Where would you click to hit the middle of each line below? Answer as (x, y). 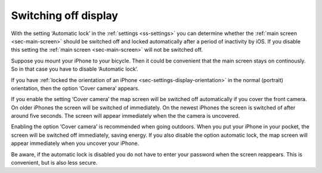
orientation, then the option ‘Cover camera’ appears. (75, 88)
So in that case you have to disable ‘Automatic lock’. (75, 69)
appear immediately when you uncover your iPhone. (75, 143)
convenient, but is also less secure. (54, 163)
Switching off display (65, 15)
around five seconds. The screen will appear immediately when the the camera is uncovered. (126, 116)
